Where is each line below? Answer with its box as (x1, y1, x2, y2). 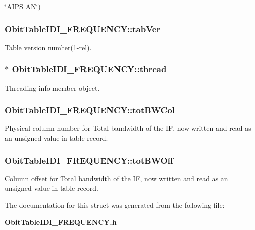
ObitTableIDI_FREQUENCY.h (5, 216, 117, 227)
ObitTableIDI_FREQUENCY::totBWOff (5, 154, 173, 166)
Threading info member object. (5, 82, 100, 93)
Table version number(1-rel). (5, 42, 92, 52)
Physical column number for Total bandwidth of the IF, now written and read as (5, 123, 251, 133)
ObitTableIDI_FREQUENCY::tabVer (5, 22, 161, 35)
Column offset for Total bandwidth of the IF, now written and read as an (5, 173, 228, 183)
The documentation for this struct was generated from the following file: (5, 200, 225, 210)
